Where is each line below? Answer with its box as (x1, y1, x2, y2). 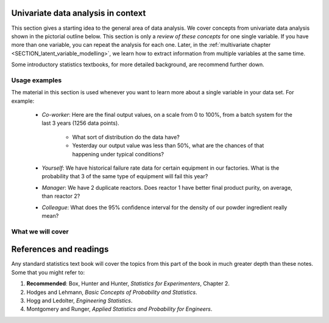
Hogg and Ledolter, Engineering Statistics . (26, 297, 133, 304)
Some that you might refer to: (11, 268, 85, 276)
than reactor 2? (41, 192, 80, 200)
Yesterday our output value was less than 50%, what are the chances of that (72, 142, 264, 149)
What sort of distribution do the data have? (72, 133, 180, 141)
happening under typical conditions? (72, 150, 164, 158)
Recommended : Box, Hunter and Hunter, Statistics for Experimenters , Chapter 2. (26, 280, 230, 287)
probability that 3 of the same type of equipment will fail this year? (41, 173, 208, 180)
